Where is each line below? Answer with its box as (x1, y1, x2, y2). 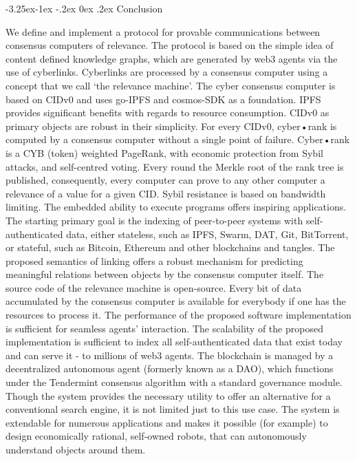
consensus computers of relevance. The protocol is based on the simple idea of (6, 38, 334, 52)
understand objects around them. (6, 442, 146, 456)
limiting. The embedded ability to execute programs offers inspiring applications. (6, 200, 347, 214)
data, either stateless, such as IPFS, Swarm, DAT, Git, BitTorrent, (66, 226, 349, 241)
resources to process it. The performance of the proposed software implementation (6, 308, 351, 322)
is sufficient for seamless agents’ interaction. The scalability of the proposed (6, 321, 323, 335)
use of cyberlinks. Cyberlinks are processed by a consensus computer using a (6, 65, 328, 79)
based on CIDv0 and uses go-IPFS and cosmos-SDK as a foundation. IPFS (6, 92, 321, 106)
